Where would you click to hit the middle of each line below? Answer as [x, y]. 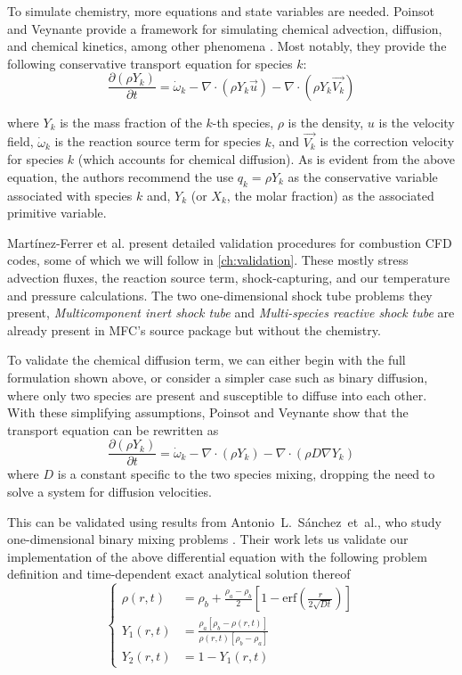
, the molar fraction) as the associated [330, 195]
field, [20, 141]
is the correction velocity [387, 141]
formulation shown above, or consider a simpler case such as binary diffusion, [218, 377]
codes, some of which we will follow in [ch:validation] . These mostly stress [208, 260]
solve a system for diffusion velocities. [109, 492]
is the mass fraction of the [131, 122]
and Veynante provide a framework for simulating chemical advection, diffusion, [225, 28]
